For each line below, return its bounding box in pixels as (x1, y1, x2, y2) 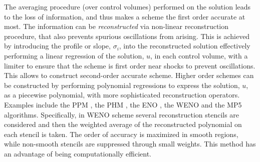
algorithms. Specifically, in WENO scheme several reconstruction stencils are (4, 109, 239, 119)
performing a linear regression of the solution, (4, 50, 144, 60)
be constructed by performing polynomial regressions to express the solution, (4, 79, 240, 90)
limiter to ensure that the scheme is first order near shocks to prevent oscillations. (4, 60, 255, 70)
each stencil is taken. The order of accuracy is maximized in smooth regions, (4, 128, 238, 139)
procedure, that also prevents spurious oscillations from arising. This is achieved (4, 30, 250, 41)
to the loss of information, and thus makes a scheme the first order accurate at (4, 11, 245, 21)
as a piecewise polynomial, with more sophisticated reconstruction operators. (4, 89, 240, 100)
